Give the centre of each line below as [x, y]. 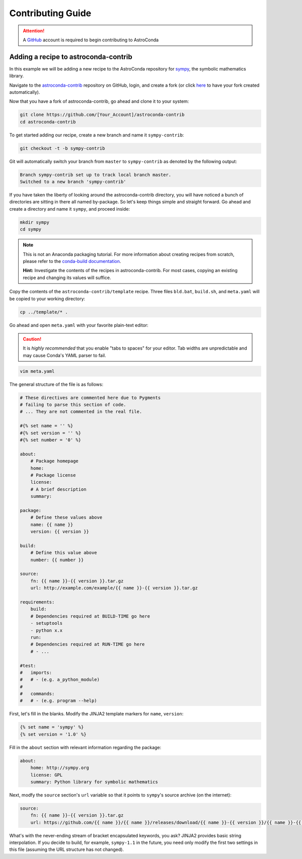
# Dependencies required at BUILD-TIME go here [90, 616]
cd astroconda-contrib [48, 122]
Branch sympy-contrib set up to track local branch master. [96, 175]
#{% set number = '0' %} [51, 440]
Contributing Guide [50, 13]
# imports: [36, 672]
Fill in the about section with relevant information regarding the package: [85, 747]
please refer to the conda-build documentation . [72, 261]
